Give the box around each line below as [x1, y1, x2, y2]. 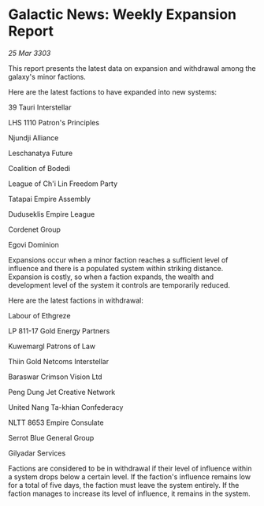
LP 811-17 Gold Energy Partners [8, 326, 110, 336]
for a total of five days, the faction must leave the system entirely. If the [8, 480, 240, 489]
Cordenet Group [8, 225, 61, 234]
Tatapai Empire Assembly [8, 194, 91, 203]
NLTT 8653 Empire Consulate [8, 418, 104, 427]
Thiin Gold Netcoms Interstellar [8, 356, 109, 366]
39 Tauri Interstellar [8, 102, 72, 112]
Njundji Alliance [8, 132, 59, 143]
